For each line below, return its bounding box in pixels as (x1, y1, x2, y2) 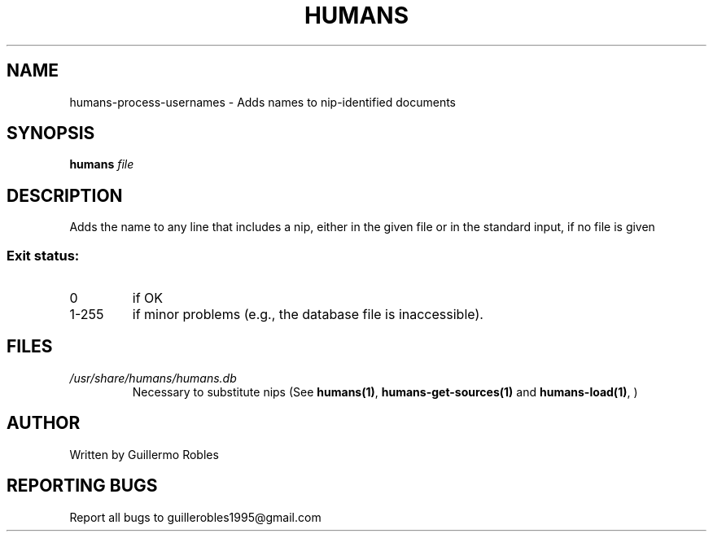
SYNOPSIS (7, 123, 95, 144)
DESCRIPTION (7, 185, 123, 206)
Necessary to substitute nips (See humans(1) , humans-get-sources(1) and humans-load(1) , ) (132, 384, 638, 399)
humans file (69, 157, 134, 172)
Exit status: (7, 247, 80, 264)
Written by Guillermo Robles (69, 447, 219, 461)
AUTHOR (7, 413, 81, 434)
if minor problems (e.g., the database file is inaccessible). (132, 306, 483, 323)
